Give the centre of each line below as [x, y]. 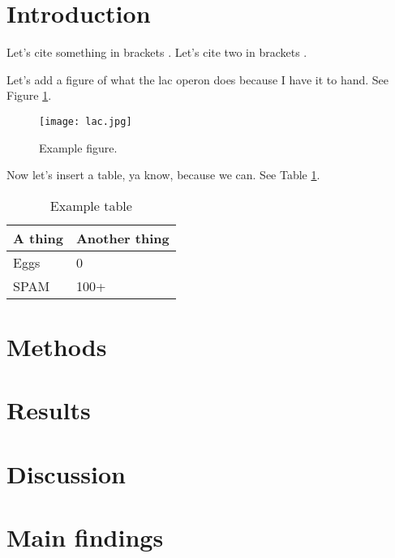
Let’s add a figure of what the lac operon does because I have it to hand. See [198, 79]
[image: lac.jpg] [86, 121]
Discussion [66, 473]
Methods [57, 346]
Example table [91, 205]
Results [49, 410]
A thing [38, 238]
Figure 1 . [29, 95]
